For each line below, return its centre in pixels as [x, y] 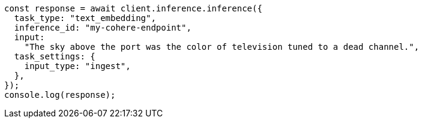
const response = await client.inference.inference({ [133, 8]
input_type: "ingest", [77, 66]
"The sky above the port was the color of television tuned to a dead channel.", [222, 47]
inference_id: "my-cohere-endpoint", [103, 28]
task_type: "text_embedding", [85, 18]
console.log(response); [60, 95]
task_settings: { [55, 56]
